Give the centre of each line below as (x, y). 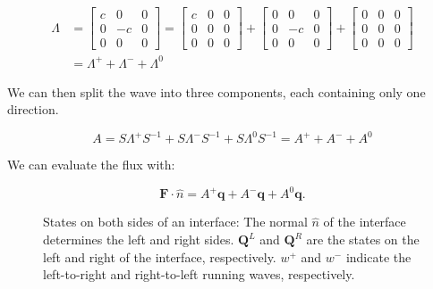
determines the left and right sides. (139, 239)
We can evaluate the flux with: (91, 165)
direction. (33, 109)
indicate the (378, 256)
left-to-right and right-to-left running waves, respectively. (199, 274)
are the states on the (363, 239)
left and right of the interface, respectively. (160, 256)
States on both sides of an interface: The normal (175, 222)
